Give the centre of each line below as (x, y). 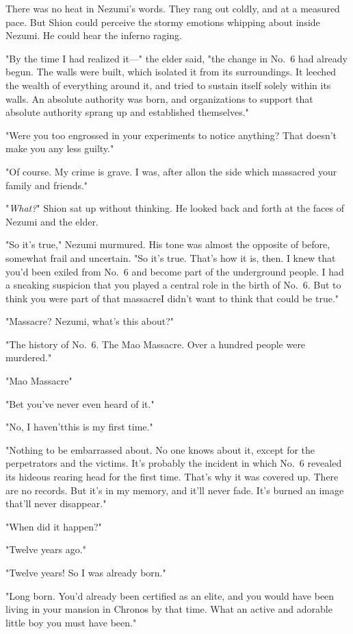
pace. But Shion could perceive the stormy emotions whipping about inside (163, 22)
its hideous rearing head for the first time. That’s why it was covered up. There (172, 477)
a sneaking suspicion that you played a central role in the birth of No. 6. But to (173, 285)
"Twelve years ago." (46, 549)
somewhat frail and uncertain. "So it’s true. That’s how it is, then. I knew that (171, 257)
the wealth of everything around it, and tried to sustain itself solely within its (168, 85)
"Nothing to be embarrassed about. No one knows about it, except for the (160, 449)
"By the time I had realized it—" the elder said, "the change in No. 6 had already (176, 58)
